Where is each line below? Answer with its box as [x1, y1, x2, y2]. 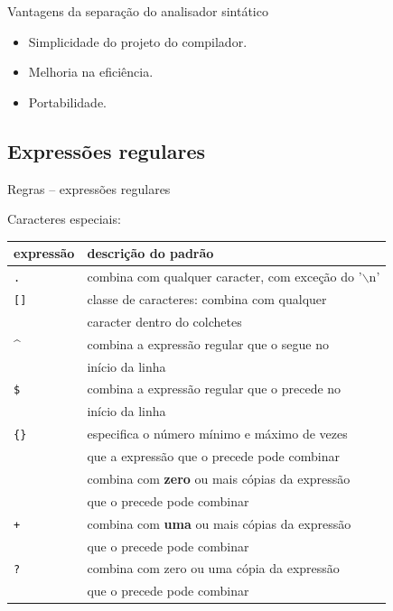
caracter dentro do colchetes [87, 311, 242, 330]
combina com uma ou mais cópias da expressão [87, 514, 351, 532]
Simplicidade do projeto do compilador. [28, 32, 248, 51]
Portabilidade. [28, 92, 108, 111]
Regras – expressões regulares [7, 179, 171, 198]
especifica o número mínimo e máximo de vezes [87, 424, 348, 443]
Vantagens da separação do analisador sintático [7, 2, 268, 20]
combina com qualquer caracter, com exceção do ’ [87, 267, 362, 286]
